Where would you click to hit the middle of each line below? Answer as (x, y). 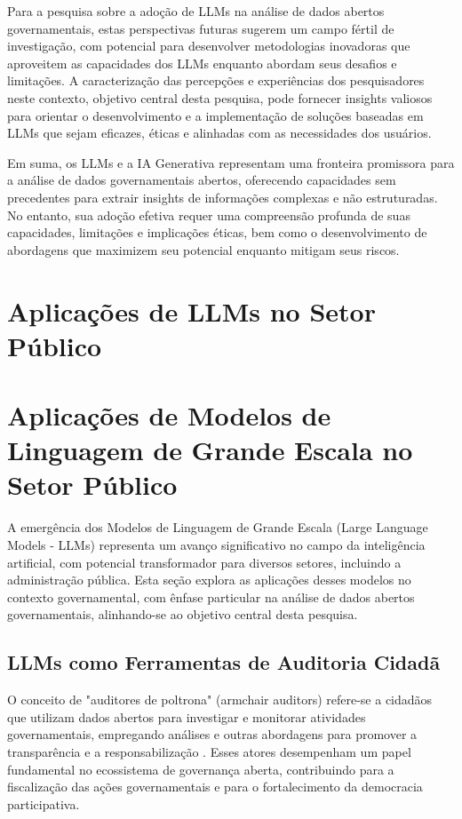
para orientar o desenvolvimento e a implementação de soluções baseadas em (215, 115)
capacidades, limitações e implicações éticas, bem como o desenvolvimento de (217, 232)
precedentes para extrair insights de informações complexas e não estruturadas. (223, 197)
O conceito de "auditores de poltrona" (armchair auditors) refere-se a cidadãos (220, 700)
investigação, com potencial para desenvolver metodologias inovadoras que (209, 46)
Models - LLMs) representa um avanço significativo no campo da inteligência (216, 544)
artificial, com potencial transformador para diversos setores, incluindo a (204, 562)
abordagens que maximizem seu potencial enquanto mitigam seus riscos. (203, 249)
